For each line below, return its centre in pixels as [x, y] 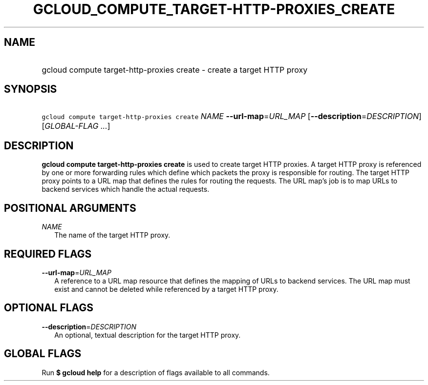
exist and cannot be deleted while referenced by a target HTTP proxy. [166, 289]
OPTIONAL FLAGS [49, 308]
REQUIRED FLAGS [48, 254]
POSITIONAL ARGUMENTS [70, 208]
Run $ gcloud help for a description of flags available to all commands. [156, 372]
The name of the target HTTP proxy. [112, 235]
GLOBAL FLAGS [43, 354]
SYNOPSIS [31, 89]
